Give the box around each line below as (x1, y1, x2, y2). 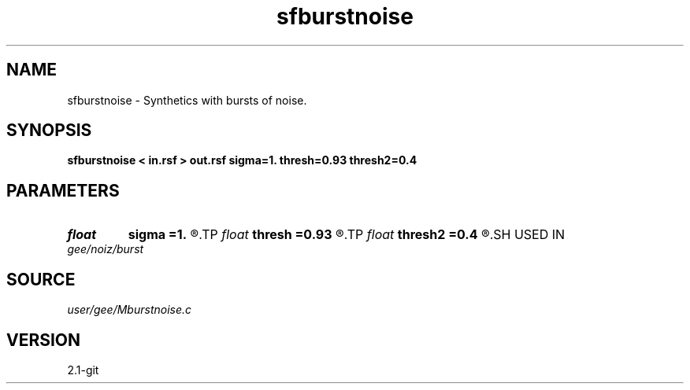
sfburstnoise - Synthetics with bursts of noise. (67, 93, 307, 107)
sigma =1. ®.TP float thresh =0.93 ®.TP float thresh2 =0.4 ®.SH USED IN (128, 226, 566, 243)
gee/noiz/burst (67, 242, 144, 256)
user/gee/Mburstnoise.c (67, 303, 192, 317)
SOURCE (6, 269, 76, 289)
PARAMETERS (6, 180, 120, 201)
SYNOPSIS (6, 120, 92, 141)
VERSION (6, 329, 81, 350)
